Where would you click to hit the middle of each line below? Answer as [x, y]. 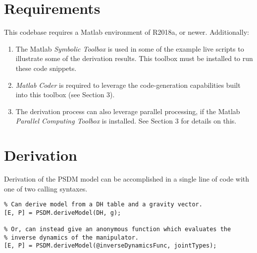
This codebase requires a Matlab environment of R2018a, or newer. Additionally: [127, 32]
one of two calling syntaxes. [46, 188]
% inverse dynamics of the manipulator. [72, 237]
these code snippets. [46, 68]
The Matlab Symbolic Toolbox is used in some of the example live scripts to [130, 48]
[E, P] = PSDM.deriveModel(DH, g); [63, 213]
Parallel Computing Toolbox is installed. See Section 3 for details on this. [126, 121]
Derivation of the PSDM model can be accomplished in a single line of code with [127, 179]
